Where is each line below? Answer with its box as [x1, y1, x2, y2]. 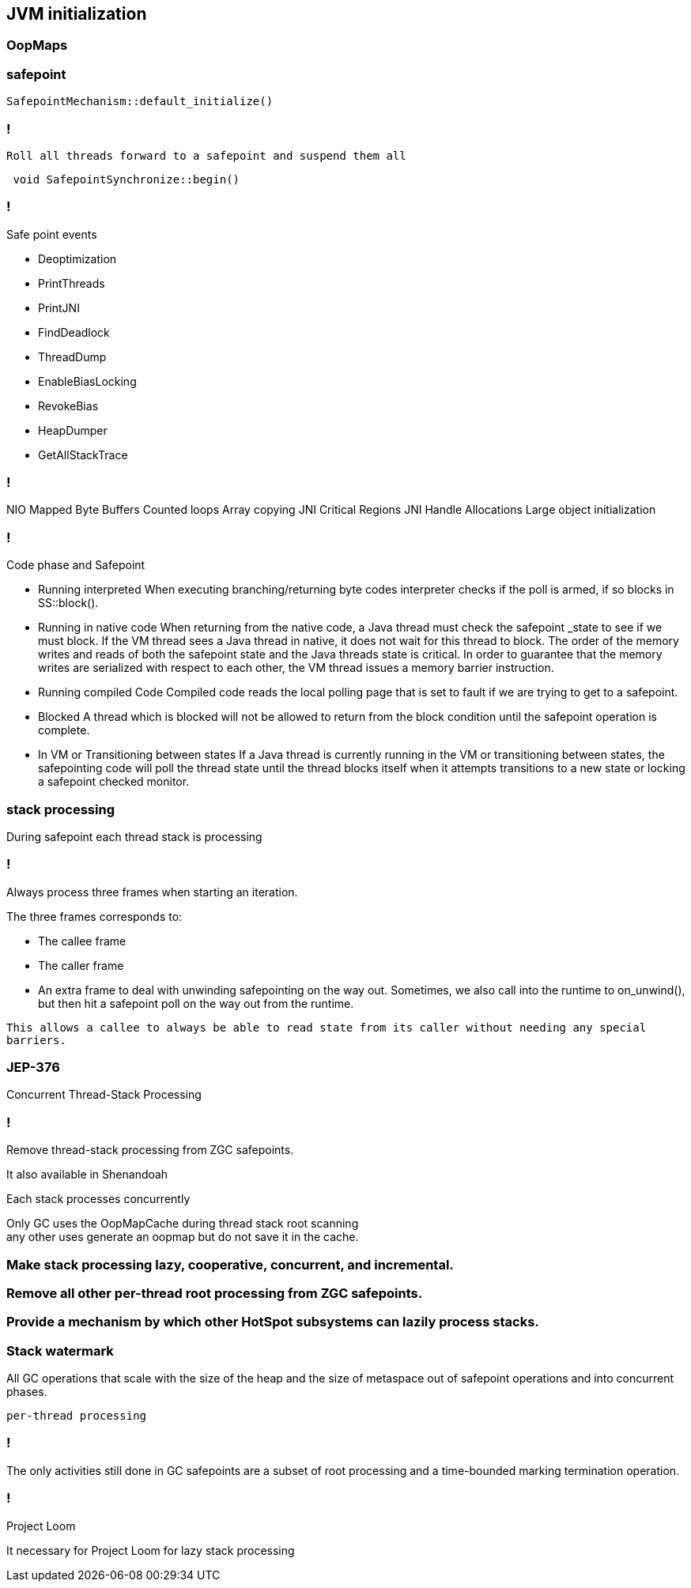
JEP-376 [6, 1059, 60, 1076]
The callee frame [38, 934, 126, 948]
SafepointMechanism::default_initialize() [6, 95, 274, 108]
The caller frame [38, 958, 124, 972]
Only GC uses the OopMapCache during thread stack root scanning [6, 1216, 359, 1231]
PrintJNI [38, 300, 80, 315]
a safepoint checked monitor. [38, 775, 190, 789]
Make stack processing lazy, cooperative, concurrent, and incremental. [6, 1256, 454, 1273]
